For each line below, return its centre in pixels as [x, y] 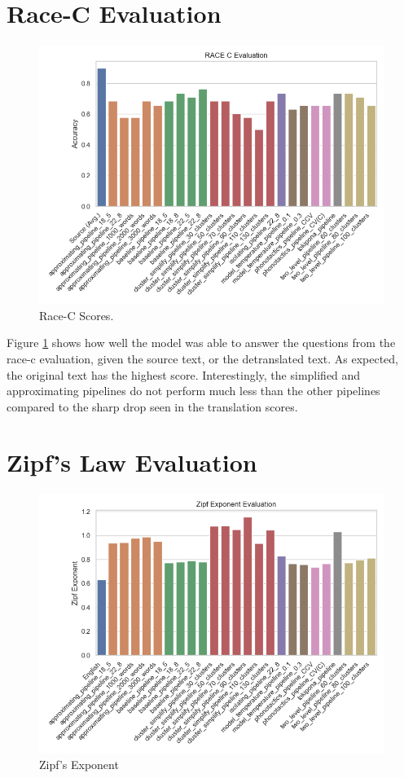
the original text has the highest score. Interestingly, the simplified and [184, 374]
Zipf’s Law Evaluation [132, 462]
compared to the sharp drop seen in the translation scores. [152, 406]
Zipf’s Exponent [79, 764]
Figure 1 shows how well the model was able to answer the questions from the [201, 343]
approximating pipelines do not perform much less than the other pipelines [193, 391]
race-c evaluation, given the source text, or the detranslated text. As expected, [203, 358]
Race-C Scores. [77, 315]
